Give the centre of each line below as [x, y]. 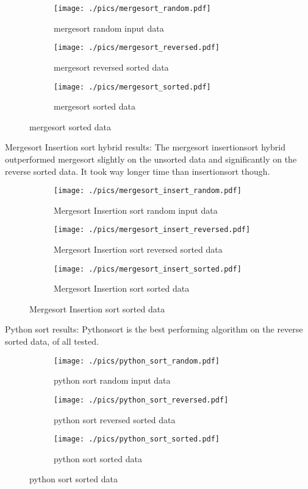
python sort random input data [112, 380]
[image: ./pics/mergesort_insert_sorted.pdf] [148, 269]
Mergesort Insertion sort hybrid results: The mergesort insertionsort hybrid [145, 147]
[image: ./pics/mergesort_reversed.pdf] [137, 48]
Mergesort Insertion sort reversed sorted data [138, 249]
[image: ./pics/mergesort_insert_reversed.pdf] [152, 230]
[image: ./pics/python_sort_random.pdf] [137, 361]
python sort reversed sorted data [115, 419]
